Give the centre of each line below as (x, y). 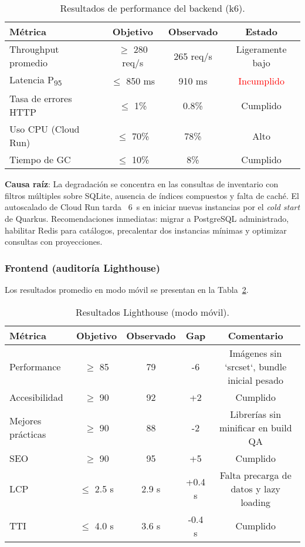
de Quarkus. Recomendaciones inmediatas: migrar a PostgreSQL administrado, (147, 218)
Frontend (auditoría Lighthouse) (83, 267)
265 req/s (193, 56)
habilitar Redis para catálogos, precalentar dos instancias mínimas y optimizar (146, 230)
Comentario (255, 335)
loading (256, 502)
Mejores (26, 421)
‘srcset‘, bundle (256, 366)
